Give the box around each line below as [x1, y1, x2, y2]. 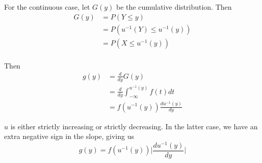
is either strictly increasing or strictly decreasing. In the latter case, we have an [10, 121, 258, 131]
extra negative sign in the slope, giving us [4, 131, 134, 142]
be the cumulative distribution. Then [116, 2, 232, 12]
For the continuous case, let [4, 2, 90, 12]
